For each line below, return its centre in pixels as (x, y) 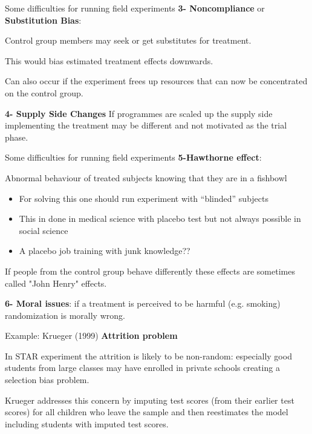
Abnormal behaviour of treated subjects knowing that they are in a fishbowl (146, 177)
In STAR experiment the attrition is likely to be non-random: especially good (148, 356)
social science (44, 230)
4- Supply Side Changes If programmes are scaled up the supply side (139, 113)
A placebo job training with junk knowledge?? (105, 251)
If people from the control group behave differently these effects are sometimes (150, 271)
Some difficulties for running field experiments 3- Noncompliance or (135, 8)
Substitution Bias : (43, 20)
